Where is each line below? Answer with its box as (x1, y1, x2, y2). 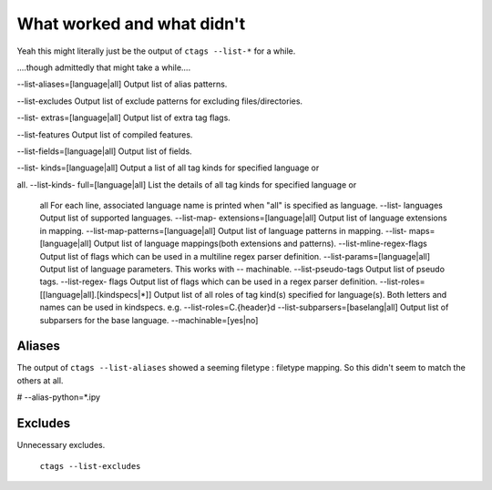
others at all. (16, 374, 64, 386)
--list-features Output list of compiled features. (16, 128, 193, 140)
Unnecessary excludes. (16, 440, 106, 451)
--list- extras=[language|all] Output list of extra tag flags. (16, 112, 231, 123)
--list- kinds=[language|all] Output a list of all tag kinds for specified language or (16, 162, 320, 173)
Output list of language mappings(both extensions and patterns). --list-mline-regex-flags (93, 238, 427, 250)
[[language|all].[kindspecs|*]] (39, 289, 152, 300)
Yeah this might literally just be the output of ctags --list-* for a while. (16, 46, 296, 56)
